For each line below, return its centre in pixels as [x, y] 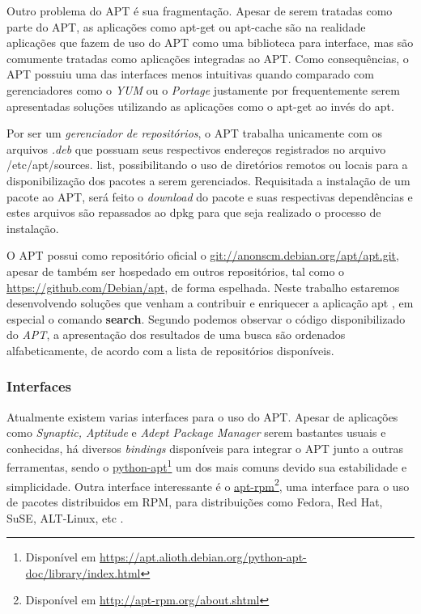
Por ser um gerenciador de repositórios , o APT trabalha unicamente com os [194, 133]
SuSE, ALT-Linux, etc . [65, 517]
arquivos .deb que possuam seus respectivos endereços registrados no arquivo [196, 148]
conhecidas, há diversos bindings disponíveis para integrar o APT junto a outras [205, 448]
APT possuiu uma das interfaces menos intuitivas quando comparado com [190, 74]
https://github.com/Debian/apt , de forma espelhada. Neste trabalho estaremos [203, 287]
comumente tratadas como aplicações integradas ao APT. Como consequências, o [208, 58]
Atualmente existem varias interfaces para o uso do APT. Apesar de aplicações [202, 416]
